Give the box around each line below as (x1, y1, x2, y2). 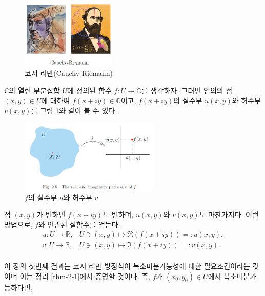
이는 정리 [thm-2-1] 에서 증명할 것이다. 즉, (19, 271, 150, 282)
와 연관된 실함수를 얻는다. (38, 219, 120, 229)
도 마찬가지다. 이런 (199, 209, 259, 220)
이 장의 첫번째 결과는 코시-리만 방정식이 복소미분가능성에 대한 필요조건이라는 (4, 261, 250, 271)
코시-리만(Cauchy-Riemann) (25, 68, 113, 78)
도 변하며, (103, 209, 134, 220)
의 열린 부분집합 (9, 84, 60, 95)
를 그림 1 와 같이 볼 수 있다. (31, 105, 117, 116)
